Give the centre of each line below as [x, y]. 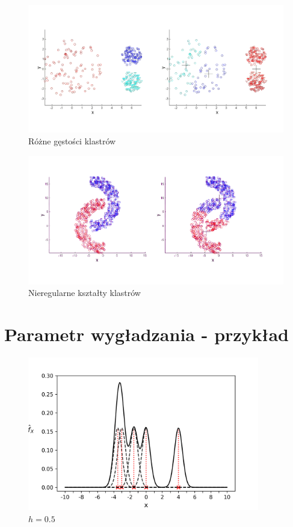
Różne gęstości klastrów [72, 141]
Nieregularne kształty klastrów [85, 293]
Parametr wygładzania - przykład [146, 334]
